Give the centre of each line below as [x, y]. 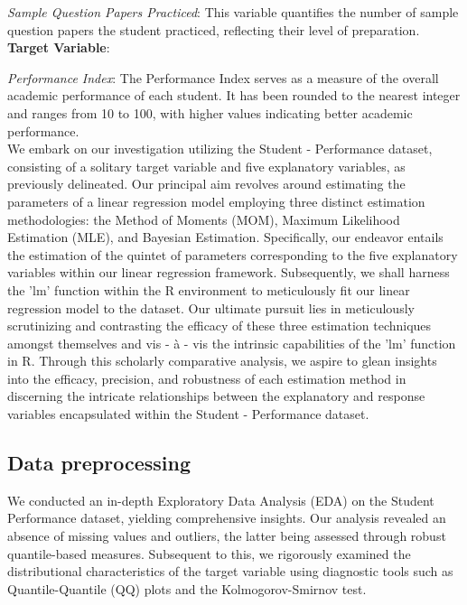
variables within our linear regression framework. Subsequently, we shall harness [229, 272]
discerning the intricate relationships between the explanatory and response [216, 396]
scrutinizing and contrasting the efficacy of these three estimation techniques [219, 326]
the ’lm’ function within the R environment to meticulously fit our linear [209, 289]
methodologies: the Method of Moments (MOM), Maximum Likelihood [204, 219]
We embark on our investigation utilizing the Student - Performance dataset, [220, 149]
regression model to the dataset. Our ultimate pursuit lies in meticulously [211, 307]
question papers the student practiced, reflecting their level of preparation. [214, 29]
